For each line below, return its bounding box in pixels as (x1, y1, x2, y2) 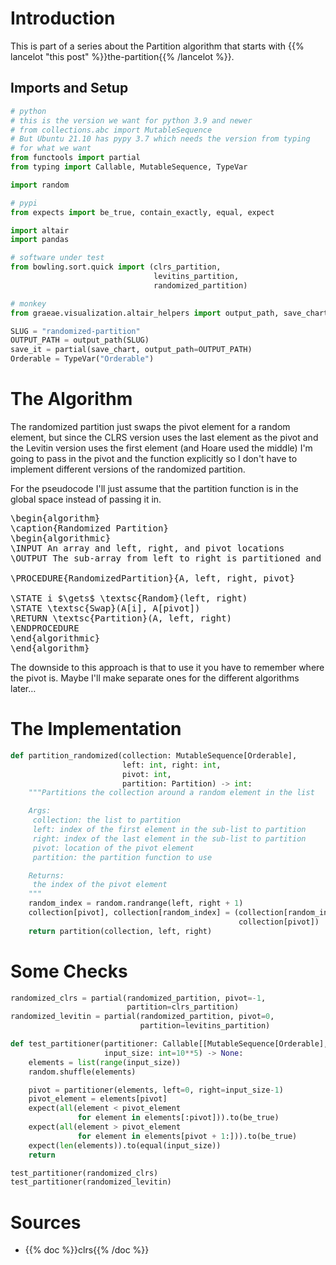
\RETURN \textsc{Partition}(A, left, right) (10, 612, 233, 624)
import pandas (10, 235, 70, 245)
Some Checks (10, 960, 128, 982)
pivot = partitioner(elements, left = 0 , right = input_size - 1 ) (28, 1085, 284, 1095)
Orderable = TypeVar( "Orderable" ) (10, 354, 155, 364)
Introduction (10, 7, 116, 30)
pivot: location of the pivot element (32, 843, 195, 853)
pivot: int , (121, 769, 172, 779)
